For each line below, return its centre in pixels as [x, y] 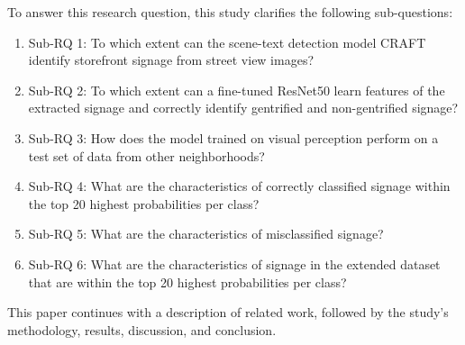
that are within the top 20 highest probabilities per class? [187, 281]
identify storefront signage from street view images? [171, 60]
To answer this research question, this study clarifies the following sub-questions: [230, 12]
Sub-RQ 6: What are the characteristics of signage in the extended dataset [234, 263]
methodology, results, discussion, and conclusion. [142, 329]
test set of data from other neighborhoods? [146, 155]
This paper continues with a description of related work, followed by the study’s [228, 312]
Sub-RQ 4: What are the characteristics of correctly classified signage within [239, 186]
